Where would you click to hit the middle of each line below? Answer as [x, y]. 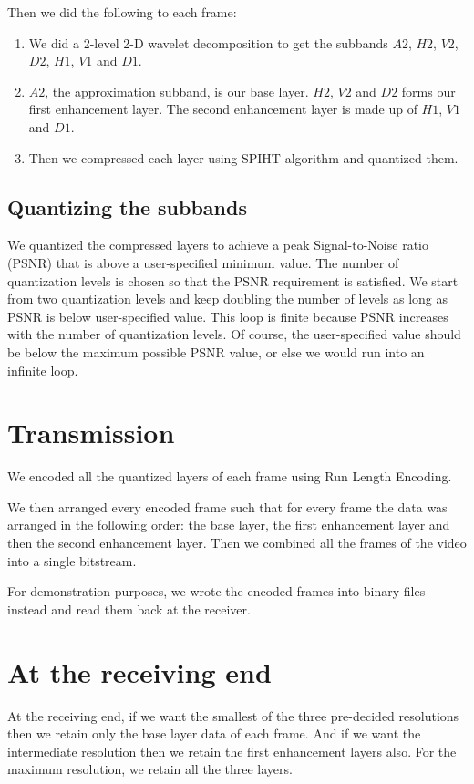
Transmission [91, 433]
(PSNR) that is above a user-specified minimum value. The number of [203, 262]
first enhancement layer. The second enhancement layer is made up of [223, 109]
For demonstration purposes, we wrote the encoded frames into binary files [216, 591]
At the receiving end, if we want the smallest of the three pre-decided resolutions [233, 715]
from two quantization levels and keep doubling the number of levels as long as [227, 299]
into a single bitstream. [72, 560]
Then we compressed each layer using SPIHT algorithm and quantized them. [243, 157]
